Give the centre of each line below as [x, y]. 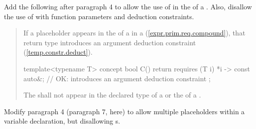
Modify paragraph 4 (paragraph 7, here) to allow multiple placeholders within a [124, 111]
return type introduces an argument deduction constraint [110, 42]
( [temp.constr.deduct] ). [58, 52]
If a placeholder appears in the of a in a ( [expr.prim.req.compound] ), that [134, 33]
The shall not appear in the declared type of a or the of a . [112, 95]
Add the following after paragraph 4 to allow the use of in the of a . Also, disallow [128, 6]
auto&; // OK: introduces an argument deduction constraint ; [117, 78]
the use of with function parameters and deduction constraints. [99, 16]
